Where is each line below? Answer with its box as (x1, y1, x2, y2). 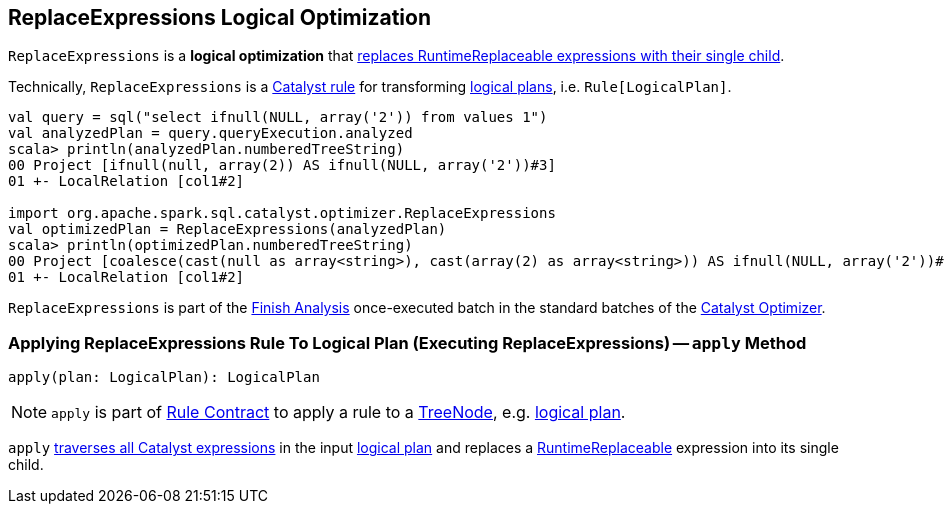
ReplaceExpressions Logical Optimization (8, 5, 431, 30)
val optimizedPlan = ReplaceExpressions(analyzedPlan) (8, 221, 447, 238)
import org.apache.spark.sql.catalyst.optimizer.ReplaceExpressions (8, 205, 556, 222)
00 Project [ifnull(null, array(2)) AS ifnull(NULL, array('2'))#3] (8, 157, 556, 174)
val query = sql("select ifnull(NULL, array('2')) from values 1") (8, 109, 548, 126)
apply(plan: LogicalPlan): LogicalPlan (8, 369, 320, 386)
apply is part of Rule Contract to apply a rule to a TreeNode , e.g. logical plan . (51, 402, 626, 423)
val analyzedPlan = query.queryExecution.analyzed (8, 125, 413, 142)
